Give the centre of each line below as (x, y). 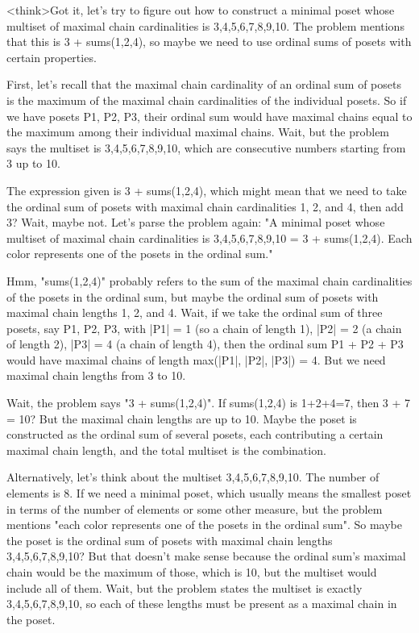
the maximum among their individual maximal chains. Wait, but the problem (198, 132)
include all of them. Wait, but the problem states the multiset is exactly (185, 587)
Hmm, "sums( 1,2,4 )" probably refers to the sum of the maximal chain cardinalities (209, 280)
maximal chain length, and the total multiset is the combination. (166, 450)
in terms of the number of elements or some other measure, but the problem (195, 508)
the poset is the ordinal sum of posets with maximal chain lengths (170, 540)
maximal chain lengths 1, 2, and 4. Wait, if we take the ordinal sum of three (195, 312)
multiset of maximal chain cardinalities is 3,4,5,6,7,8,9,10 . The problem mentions (205, 25)
